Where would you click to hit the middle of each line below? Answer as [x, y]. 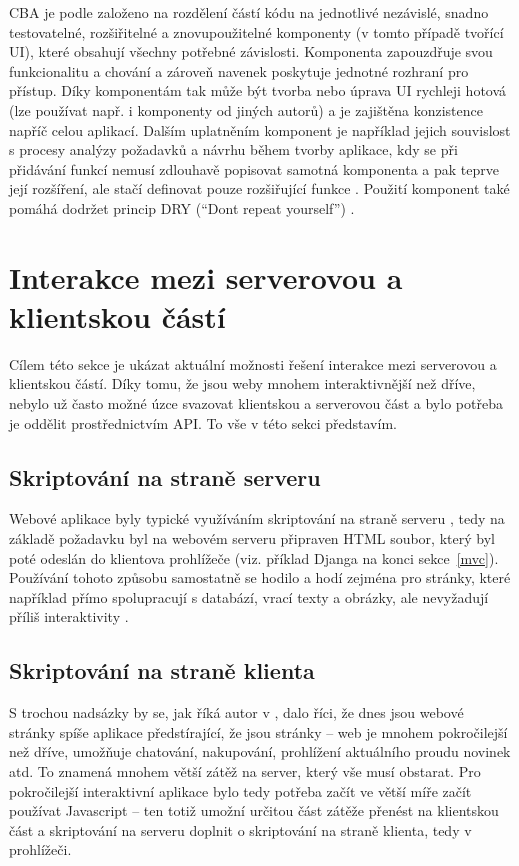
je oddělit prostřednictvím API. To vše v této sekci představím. [203, 422]
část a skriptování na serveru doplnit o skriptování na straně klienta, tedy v [240, 829]
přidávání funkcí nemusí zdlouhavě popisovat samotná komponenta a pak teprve [254, 168]
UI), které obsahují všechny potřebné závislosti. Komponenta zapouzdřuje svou [251, 51]
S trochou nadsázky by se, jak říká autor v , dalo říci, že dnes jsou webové [236, 712]
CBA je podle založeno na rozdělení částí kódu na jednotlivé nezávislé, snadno [249, 12]
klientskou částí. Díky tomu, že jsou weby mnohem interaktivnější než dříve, [242, 383]
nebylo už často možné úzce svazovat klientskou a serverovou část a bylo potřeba [256, 403]
